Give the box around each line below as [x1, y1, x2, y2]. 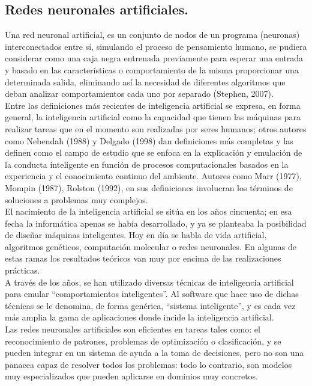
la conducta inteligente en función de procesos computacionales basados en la [5, 158, 289, 170]
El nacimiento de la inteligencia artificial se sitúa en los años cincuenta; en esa [5, 205, 292, 218]
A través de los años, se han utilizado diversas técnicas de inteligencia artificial [5, 275, 294, 288]
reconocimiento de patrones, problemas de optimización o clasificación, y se [5, 334, 281, 347]
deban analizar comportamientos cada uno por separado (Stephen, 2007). [5, 87, 274, 100]
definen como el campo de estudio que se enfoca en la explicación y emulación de [5, 146, 302, 159]
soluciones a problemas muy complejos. [5, 193, 148, 206]
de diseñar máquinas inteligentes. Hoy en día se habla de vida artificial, [5, 228, 267, 241]
